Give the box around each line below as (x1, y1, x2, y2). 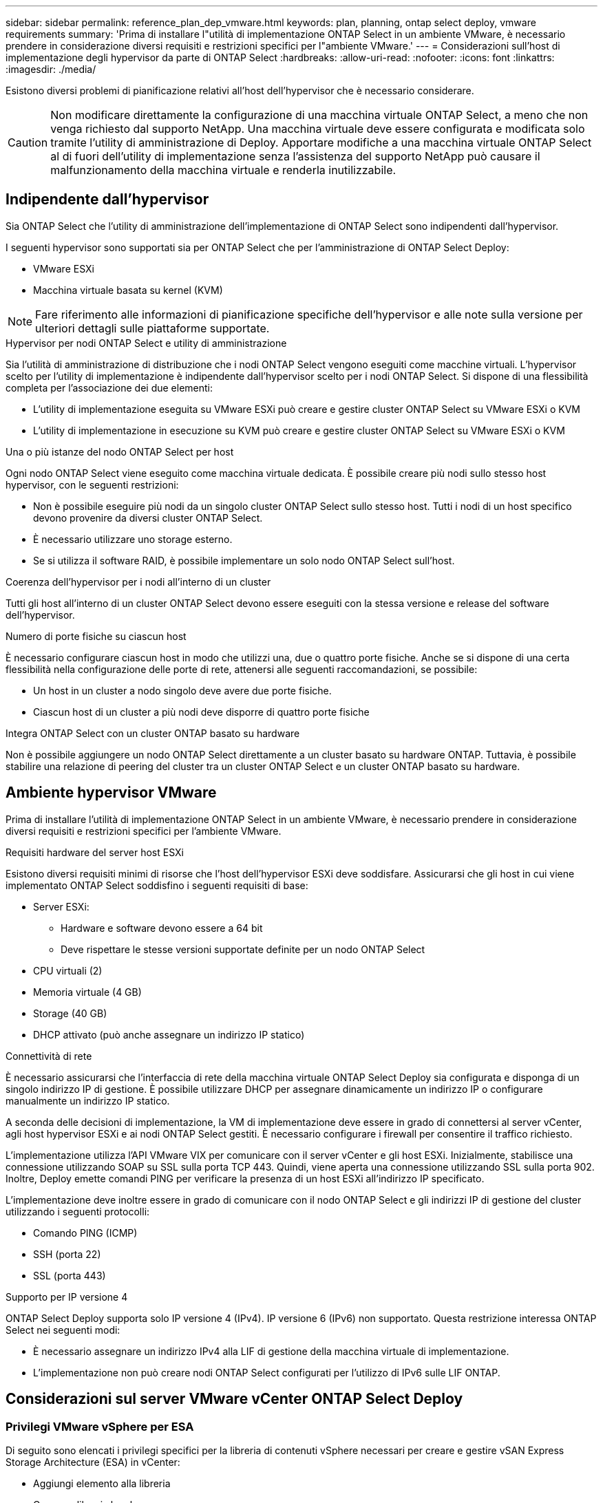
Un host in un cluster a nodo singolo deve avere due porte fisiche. (33, 684, 332, 696)
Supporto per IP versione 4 (6, 1290, 128, 1303)
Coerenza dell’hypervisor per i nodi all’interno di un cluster (6, 575, 271, 588)
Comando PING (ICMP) (33, 1226, 138, 1239)
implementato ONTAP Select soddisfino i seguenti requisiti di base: (6, 879, 308, 891)
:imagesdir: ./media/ (6, 63, 96, 75)
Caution (8, 136, 48, 149)
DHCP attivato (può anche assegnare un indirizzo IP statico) (33, 1028, 305, 1041)
